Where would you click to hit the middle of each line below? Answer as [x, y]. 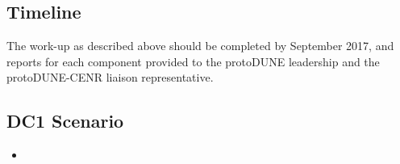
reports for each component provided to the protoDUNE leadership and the [193, 61]
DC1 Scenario [65, 121]
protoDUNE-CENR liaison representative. [110, 77]
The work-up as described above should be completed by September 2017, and [200, 46]
